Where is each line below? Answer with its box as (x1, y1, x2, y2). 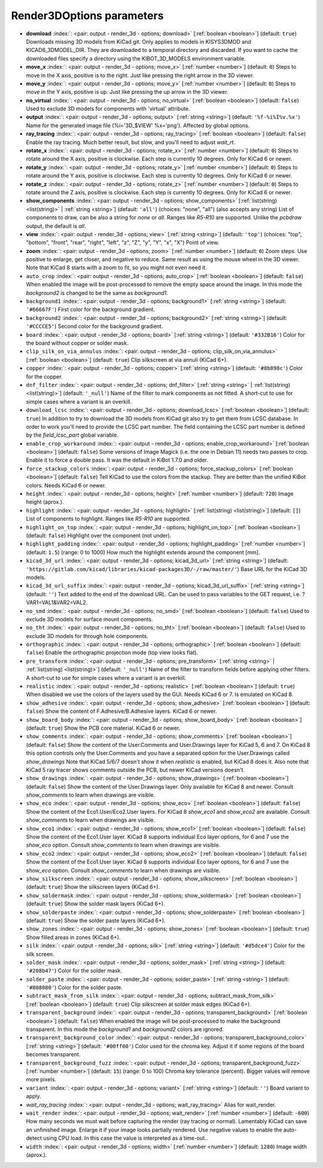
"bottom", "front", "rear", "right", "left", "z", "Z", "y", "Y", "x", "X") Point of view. (26, 239, 220, 246)
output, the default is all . (26, 222, 86, 230)
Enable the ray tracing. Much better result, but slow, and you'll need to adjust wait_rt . (26, 138, 236, 146)
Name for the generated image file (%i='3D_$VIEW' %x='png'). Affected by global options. (26, 121, 250, 129)
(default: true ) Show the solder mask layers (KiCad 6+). (26, 900, 165, 907)
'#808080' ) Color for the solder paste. (26, 984, 123, 991)
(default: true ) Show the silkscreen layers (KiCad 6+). (26, 883, 160, 891)
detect (26, 1135, 42, 1142)
